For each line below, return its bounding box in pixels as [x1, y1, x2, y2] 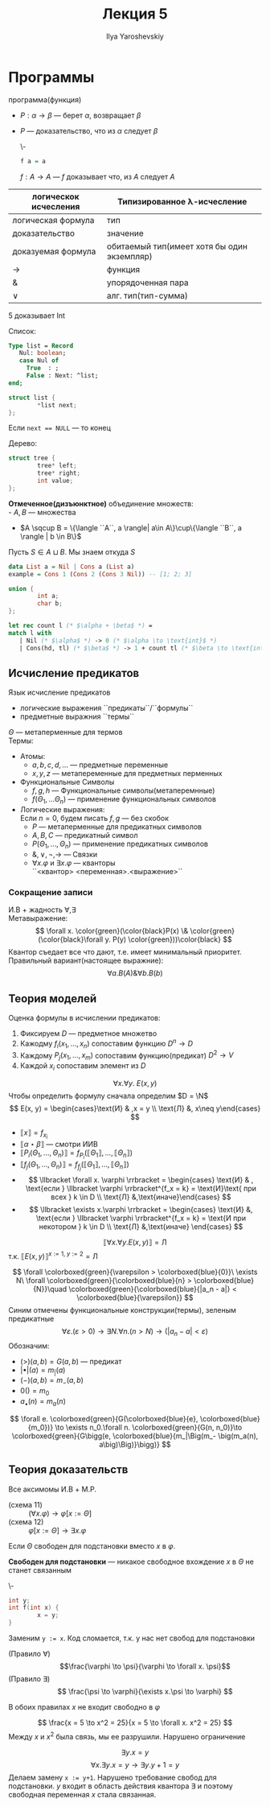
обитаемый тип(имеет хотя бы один [107, 241, 247, 252]
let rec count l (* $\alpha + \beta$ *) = [8, 621, 153, 630]
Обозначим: [8, 1341, 50, 1351]
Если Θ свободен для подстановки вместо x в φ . [8, 1541, 176, 1550]
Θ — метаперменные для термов [8, 728, 123, 737]
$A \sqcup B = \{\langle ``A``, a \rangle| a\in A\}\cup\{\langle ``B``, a [19, 522, 243, 532]
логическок [31, 191, 80, 202]
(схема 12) [8, 1516, 44, 1526]
